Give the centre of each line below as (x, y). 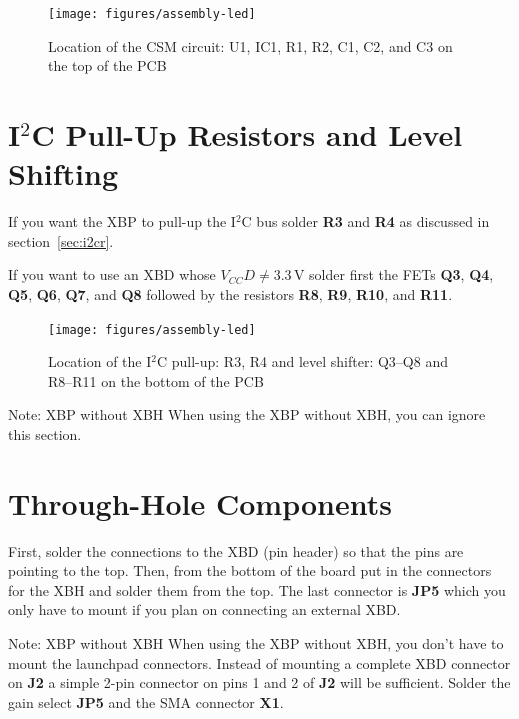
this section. (45, 433)
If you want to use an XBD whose (112, 274)
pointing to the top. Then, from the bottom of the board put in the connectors (250, 570)
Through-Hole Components (200, 502)
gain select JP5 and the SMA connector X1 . (146, 701)
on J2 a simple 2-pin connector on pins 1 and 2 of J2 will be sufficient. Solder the (259, 682)
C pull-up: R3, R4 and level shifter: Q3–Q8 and (302, 361)
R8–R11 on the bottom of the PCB (156, 380)
